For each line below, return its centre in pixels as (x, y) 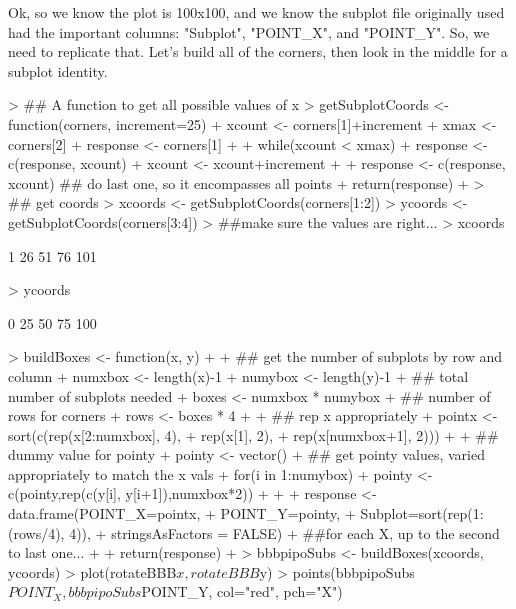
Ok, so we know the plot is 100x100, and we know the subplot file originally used (256, 12)
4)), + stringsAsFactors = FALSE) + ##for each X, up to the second (284, 532)
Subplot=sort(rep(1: (422, 513)
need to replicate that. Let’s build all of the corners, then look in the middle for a (258, 51)
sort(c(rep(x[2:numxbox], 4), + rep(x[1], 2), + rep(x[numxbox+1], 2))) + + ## (253, 434)
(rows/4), (36, 532)
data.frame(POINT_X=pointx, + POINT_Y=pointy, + (182, 513)
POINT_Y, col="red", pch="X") (242, 591)
